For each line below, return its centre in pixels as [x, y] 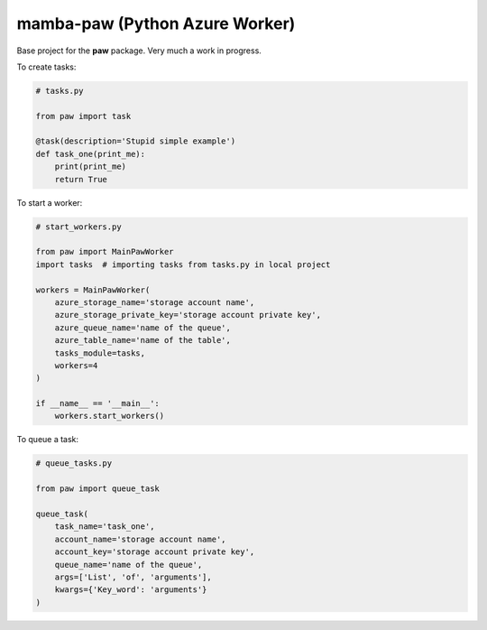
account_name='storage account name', [140, 539]
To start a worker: [50, 202]
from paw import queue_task [97, 489]
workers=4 [76, 365]
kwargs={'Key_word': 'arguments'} [131, 590]
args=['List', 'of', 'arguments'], [133, 577]
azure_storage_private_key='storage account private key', [188, 315]
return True [81, 179]
